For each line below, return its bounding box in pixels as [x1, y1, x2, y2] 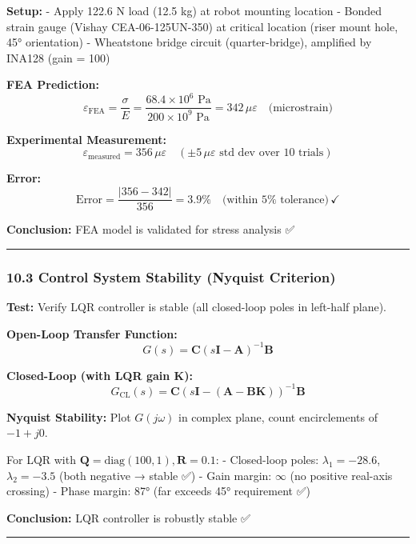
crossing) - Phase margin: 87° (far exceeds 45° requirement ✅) [6, 482, 311, 499]
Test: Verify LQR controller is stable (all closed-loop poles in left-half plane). [6, 298, 386, 314]
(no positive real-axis [290, 466, 393, 483]
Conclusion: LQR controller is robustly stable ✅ [6, 509, 250, 526]
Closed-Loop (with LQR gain [6, 366, 170, 383]
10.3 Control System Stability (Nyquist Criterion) [6, 266, 336, 286]
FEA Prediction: [6, 76, 100, 93]
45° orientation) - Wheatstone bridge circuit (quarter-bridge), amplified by [6, 34, 372, 50]
